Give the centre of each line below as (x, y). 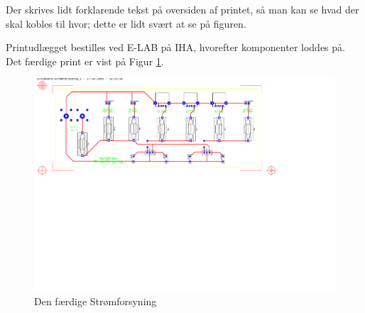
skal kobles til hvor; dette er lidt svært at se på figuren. (126, 23)
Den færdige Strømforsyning (96, 301)
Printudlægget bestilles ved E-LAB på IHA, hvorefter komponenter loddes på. (175, 47)
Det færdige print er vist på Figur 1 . (85, 61)
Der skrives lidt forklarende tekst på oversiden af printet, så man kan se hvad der (182, 9)
